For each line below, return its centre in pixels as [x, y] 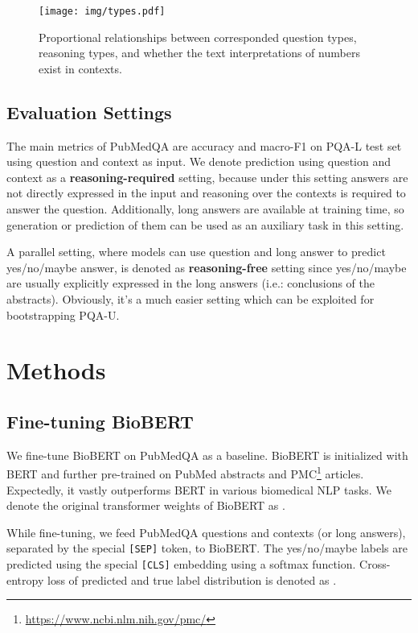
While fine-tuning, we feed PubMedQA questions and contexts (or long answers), [206, 532]
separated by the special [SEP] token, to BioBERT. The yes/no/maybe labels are [207, 548]
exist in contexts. [80, 68]
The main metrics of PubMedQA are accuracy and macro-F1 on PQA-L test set [204, 145]
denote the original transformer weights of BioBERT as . [146, 505]
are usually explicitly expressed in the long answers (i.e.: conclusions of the [191, 283]
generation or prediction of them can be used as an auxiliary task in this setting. [205, 224]
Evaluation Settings [89, 112]
